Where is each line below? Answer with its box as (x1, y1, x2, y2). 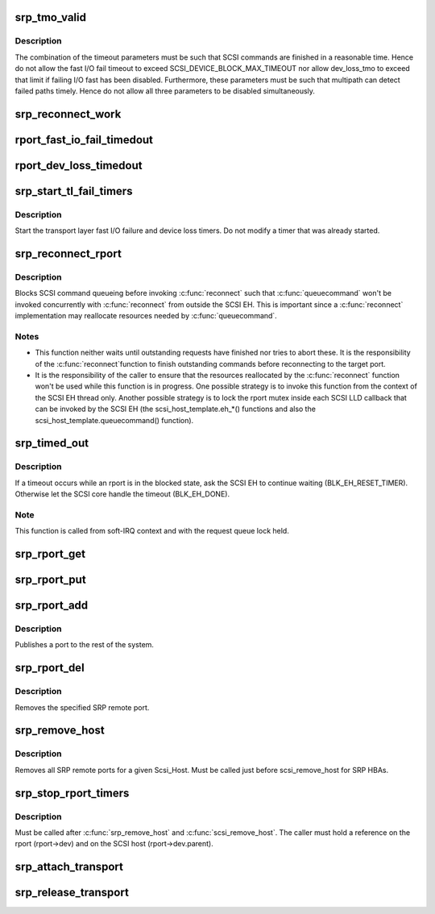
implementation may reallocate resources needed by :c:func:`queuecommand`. (14, 311, 277, 321)
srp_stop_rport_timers (14, 786, 130, 800)
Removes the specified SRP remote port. (14, 702, 150, 713)
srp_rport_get (14, 547, 86, 561)
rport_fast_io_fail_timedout (14, 133, 153, 147)
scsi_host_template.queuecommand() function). (35, 415, 194, 425)
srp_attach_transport (14, 860, 124, 874)
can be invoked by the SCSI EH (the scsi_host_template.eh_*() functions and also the (35, 404, 316, 414)
